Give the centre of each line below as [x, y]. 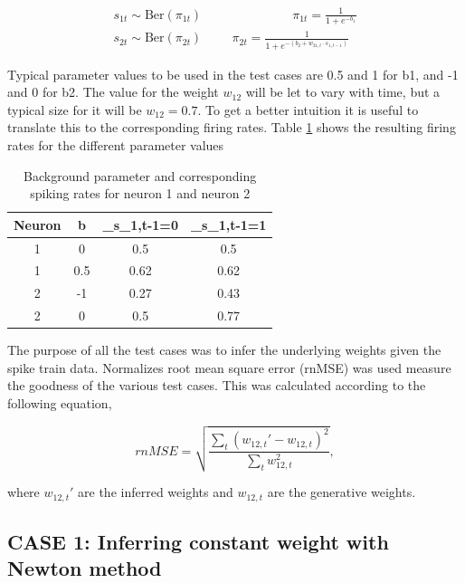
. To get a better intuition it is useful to [308, 109]
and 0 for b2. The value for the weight [113, 92]
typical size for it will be [75, 109]
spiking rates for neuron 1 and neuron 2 [140, 193]
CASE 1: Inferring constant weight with [198, 542]
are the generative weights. [342, 492]
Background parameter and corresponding [140, 175]
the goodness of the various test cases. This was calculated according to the [217, 385]
